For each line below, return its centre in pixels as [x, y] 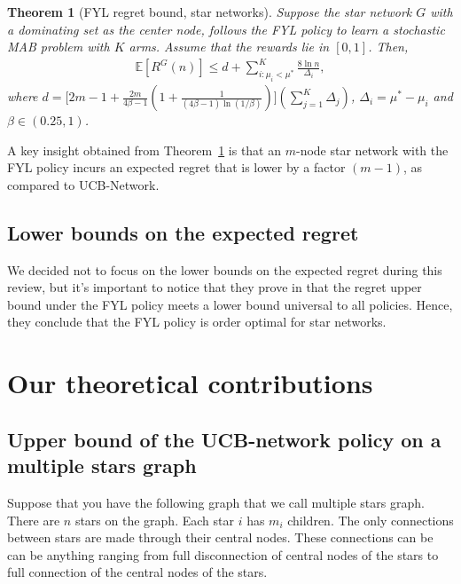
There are [34, 520]
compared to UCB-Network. [83, 184]
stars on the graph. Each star [154, 520]
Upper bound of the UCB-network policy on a [224, 439]
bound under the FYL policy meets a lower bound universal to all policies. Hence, [230, 304]
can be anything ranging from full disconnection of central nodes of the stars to [223, 554]
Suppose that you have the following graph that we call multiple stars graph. [216, 502]
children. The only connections [371, 520]
